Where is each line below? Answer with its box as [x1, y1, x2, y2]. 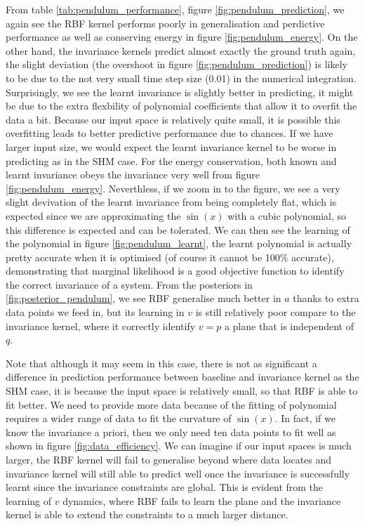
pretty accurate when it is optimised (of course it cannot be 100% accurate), [6, 249, 334, 264]
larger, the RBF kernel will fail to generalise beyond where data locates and [6, 452, 332, 466]
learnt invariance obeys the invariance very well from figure [6, 167, 260, 182]
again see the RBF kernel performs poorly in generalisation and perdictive [6, 15, 325, 30]
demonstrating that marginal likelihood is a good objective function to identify [6, 263, 345, 278]
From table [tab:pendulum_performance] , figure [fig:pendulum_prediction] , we [6, 2, 345, 16]
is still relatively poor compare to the [195, 305, 356, 320]
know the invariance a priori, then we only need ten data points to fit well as [6, 424, 336, 439]
